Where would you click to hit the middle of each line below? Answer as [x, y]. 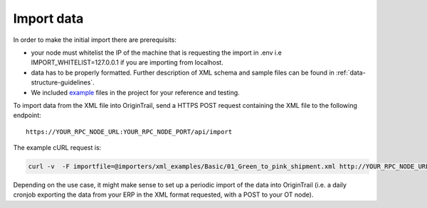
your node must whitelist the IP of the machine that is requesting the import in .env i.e [157, 53]
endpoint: [27, 115]
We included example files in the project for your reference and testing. [135, 92]
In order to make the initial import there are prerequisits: [95, 40]
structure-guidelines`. [63, 82]
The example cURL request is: [57, 148]
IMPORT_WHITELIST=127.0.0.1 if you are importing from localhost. [127, 62]
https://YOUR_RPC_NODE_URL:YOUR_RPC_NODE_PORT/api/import [129, 132]
